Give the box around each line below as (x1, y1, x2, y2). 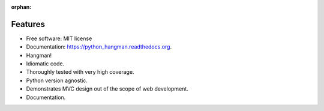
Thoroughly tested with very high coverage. (26, 68, 134, 76)
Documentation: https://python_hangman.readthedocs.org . (26, 43, 172, 50)
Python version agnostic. (26, 77, 88, 84)
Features (11, 19, 45, 29)
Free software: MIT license (26, 35, 92, 42)
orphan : (11, 4, 32, 10)
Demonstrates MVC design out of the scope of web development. (26, 85, 188, 92)
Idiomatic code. (26, 60, 65, 67)
